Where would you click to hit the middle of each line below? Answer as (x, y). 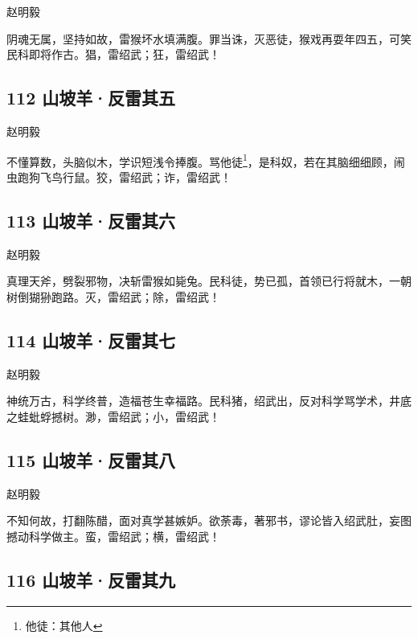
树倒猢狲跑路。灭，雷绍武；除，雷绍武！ (113, 296)
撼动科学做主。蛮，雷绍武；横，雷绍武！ (113, 536)
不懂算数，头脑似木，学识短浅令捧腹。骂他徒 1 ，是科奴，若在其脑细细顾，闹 (206, 160)
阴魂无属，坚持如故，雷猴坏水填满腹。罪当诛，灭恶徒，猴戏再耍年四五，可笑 (209, 38)
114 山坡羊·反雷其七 (91, 340)
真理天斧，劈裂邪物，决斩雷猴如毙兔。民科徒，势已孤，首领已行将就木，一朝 (209, 281)
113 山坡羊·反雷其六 (91, 220)
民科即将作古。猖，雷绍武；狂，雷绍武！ (113, 54)
